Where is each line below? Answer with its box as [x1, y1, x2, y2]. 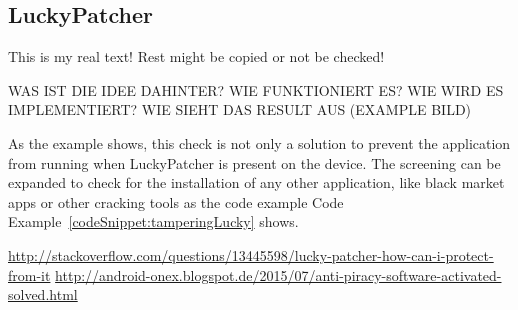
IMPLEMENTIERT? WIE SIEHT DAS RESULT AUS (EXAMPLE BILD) [8, 99, 472, 120]
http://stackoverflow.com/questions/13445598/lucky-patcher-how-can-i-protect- [8, 244, 494, 265]
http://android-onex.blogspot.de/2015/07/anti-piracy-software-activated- [55, 264, 502, 285]
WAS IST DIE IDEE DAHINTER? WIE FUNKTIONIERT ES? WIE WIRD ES [8, 79, 504, 100]
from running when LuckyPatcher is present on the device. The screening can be [8, 152, 501, 173]
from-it [8, 264, 51, 285]
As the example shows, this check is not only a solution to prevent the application [8, 132, 511, 153]
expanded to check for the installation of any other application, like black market [8, 172, 505, 193]
